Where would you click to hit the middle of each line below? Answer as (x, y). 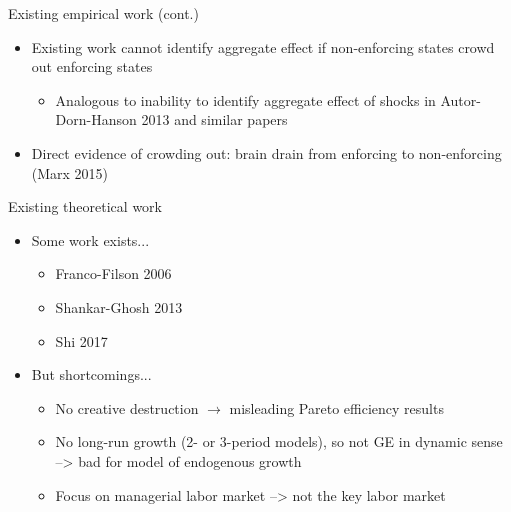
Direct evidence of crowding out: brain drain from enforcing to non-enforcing (266, 152)
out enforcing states (92, 66)
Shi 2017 (81, 340)
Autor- (460, 99)
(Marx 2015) (70, 172)
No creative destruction (127, 407)
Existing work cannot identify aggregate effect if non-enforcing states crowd (263, 46)
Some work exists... (90, 239)
